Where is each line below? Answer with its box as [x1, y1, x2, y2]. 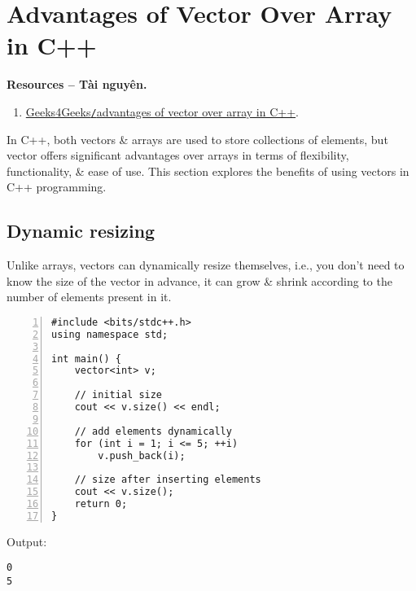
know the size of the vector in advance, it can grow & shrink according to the [7, 272, 392, 289]
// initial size [74, 389, 163, 401]
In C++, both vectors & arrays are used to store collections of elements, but [7, 130, 388, 147]
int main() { [51, 352, 121, 365]
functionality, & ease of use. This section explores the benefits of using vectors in [7, 162, 409, 179]
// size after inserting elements [74, 474, 261, 486]
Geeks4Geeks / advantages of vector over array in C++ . [25, 103, 299, 120]
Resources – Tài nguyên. [7, 76, 147, 93]
